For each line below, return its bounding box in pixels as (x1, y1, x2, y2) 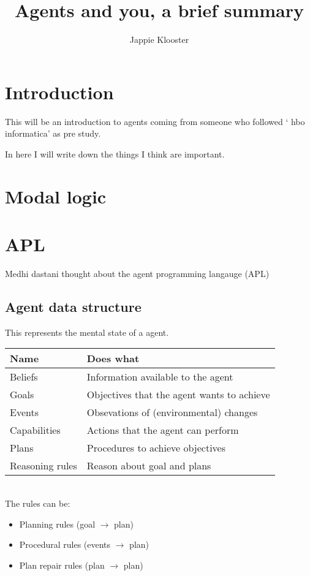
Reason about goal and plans (86, 458, 211, 473)
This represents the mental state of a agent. (5, 325, 169, 338)
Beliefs (10, 369, 38, 384)
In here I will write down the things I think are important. (5, 147, 225, 160)
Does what (86, 351, 140, 366)
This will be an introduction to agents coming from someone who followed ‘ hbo (5, 115, 305, 127)
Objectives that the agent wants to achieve (86, 387, 270, 402)
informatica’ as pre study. (5, 127, 101, 140)
